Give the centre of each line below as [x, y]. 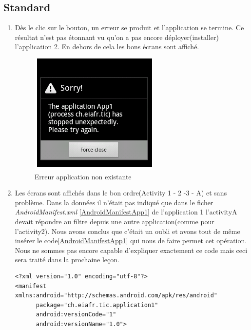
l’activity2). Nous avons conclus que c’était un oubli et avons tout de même [127, 231]
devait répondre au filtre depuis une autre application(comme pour [115, 221]
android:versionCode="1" [76, 315]
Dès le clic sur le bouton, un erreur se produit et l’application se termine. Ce [129, 28]
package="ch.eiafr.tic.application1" [97, 305]
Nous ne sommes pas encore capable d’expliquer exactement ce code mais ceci [131, 250]
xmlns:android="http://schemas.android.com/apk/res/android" [116, 296]
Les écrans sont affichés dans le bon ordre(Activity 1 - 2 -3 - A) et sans [121, 193]
